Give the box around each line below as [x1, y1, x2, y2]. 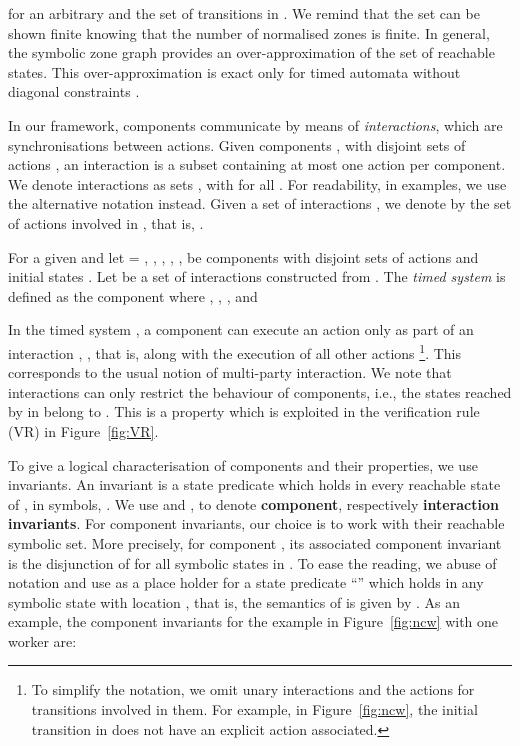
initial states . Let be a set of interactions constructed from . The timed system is [8, 266, 506, 287]
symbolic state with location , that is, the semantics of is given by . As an [8, 591, 460, 612]
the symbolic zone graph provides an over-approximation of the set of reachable [8, 42, 495, 63]
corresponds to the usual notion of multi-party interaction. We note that [8, 362, 452, 383]
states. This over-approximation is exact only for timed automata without [8, 61, 461, 82]
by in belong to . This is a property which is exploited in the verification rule [8, 401, 480, 422]
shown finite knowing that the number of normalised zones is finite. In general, [8, 22, 490, 43]
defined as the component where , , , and [8, 285, 258, 306]
